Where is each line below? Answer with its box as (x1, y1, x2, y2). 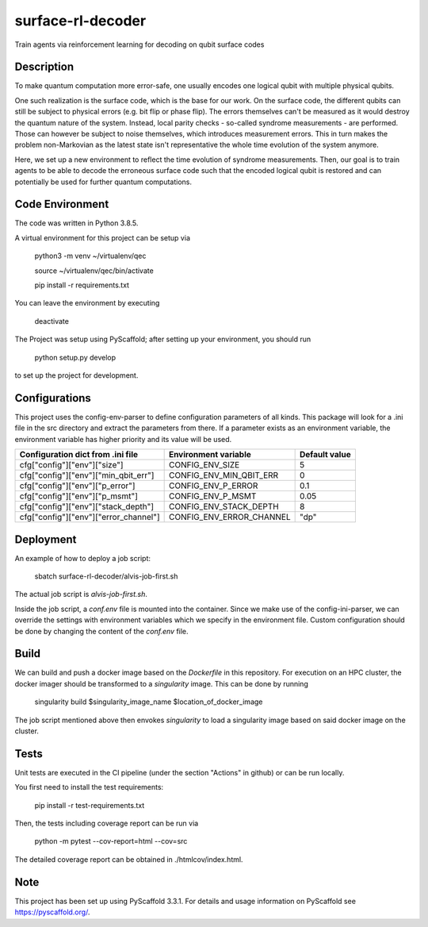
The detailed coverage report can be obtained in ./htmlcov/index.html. (14, 854, 243, 864)
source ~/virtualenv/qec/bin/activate (34, 266, 154, 275)
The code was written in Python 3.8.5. (14, 218, 139, 228)
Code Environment (14, 198, 109, 211)
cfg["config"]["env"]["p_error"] (19, 480, 136, 491)
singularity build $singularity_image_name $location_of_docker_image (34, 697, 263, 706)
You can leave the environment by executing (14, 298, 160, 308)
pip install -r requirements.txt (34, 280, 130, 290)
